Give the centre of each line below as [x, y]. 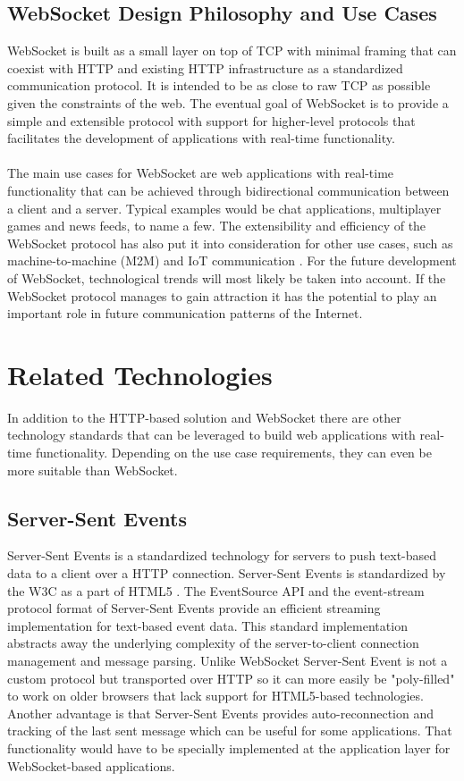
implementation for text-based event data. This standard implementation [207, 625]
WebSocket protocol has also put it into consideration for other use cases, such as [230, 243]
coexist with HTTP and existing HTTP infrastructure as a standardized [205, 67]
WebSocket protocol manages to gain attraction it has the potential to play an [222, 295]
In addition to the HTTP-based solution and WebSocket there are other [204, 417]
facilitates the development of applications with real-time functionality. [201, 138]
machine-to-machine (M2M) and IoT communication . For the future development [232, 260]
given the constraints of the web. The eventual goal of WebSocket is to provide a [228, 102]
